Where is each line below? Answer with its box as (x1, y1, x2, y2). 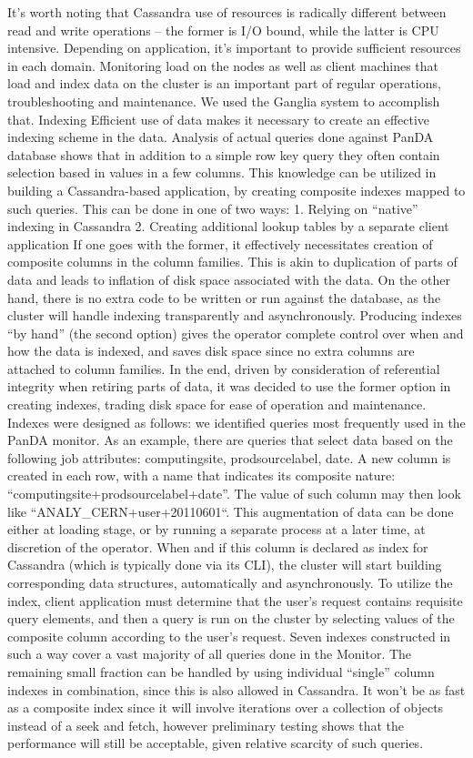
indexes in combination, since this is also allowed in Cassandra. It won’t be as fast (7, 680, 466, 699)
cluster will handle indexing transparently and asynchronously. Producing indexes (7, 306, 462, 325)
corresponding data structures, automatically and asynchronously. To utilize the (7, 573, 453, 591)
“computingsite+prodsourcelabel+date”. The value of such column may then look (7, 484, 461, 503)
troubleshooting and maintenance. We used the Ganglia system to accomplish (7, 91, 440, 110)
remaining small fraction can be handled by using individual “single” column (7, 662, 435, 681)
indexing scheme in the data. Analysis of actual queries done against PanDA (7, 127, 434, 147)
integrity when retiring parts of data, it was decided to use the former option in (7, 377, 451, 396)
